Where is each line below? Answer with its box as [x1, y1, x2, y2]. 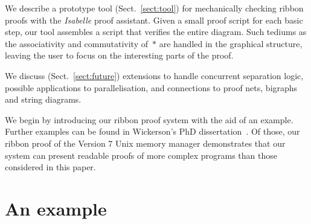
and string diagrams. [5, 93, 82, 106]
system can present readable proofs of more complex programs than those [5, 149, 277, 161]
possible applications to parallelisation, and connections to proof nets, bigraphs [5, 81, 298, 94]
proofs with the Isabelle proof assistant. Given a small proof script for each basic [5, 13, 303, 26]
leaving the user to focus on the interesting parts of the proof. [5, 49, 234, 62]
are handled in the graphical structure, [159, 37, 303, 50]
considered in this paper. [5, 161, 96, 173]
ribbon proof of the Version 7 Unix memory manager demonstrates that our [5, 136, 286, 149]
